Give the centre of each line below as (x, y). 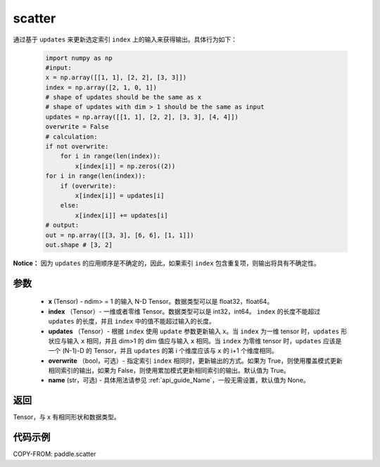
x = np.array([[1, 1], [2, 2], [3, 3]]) (116, 78)
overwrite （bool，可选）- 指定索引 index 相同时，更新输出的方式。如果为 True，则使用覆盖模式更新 (195, 360)
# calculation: (71, 136)
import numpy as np (79, 58)
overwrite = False (77, 127)
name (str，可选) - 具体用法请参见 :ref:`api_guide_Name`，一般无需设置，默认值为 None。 (179, 380)
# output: (62, 225)
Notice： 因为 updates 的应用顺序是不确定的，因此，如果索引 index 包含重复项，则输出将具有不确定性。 (166, 263)
